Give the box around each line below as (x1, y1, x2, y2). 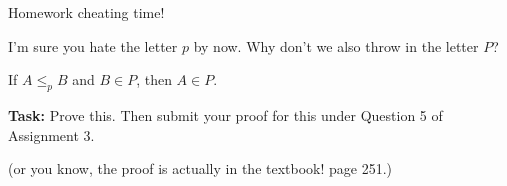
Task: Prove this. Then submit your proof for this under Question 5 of (8, 104, 443, 125)
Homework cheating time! (8, 2, 165, 22)
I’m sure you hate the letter (8, 35, 178, 56)
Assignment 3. (8, 124, 95, 145)
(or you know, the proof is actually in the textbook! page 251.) (8, 158, 393, 179)
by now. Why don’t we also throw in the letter (193, 35, 479, 56)
